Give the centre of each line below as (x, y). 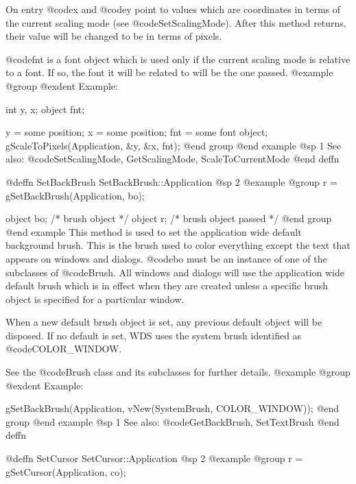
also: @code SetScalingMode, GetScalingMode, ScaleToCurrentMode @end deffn (173, 159)
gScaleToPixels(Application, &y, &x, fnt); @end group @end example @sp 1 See (174, 145)
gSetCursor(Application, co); (66, 471)
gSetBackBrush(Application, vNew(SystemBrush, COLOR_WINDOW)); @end (173, 408)
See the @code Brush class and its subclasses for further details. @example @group (178, 372)
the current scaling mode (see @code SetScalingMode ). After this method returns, (176, 22)
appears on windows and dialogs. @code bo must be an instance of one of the (166, 258)
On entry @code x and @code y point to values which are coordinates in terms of (173, 9)
